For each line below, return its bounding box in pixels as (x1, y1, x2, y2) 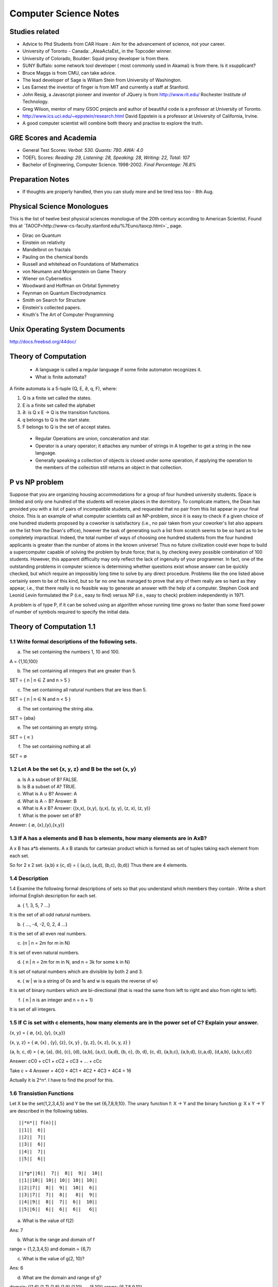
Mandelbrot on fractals (22, 247, 71, 253)
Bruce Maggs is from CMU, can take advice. (22, 69, 116, 76)
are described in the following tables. (9, 1107, 89, 1114)
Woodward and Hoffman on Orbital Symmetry (22, 283, 119, 289)
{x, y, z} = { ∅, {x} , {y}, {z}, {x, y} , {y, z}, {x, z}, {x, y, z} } (9, 1039, 131, 1045)
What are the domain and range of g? (22, 1274, 102, 1280)
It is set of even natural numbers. (9, 949, 80, 955)
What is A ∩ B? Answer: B (22, 798, 77, 804)
